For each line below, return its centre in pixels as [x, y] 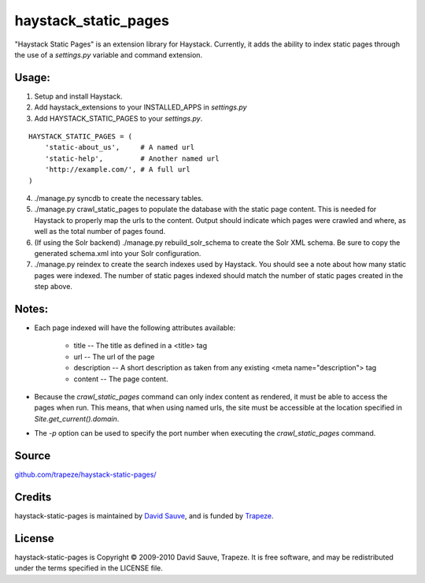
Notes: [31, 308]
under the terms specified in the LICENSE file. [89, 568]
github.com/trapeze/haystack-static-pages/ [85, 475]
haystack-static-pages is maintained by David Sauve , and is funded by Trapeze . [144, 515]
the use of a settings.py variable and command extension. [109, 54]
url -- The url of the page [114, 356]
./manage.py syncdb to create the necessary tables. [119, 198]
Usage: [33, 78]
